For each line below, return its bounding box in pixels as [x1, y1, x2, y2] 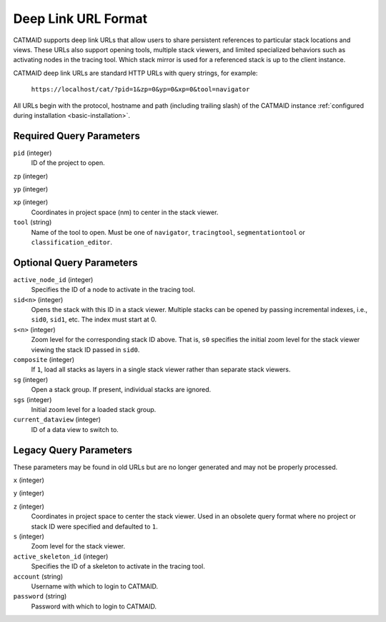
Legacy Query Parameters [13, 443, 132, 456]
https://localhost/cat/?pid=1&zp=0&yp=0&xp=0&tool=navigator [31, 86, 250, 94]
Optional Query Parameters [13, 256, 138, 269]
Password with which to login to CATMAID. [31, 602, 157, 611]
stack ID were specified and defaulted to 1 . [31, 522, 159, 531]
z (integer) [13, 502, 44, 511]
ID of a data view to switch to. [31, 425, 119, 433]
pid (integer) [13, 149, 52, 157]
